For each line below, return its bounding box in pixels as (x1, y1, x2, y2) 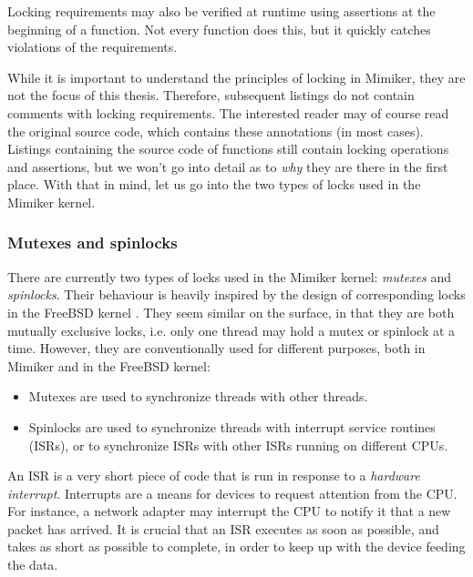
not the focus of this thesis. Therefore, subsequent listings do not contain (7, 86, 415, 105)
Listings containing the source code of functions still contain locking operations (7, 139, 449, 158)
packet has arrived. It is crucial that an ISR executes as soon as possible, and (7, 519, 439, 538)
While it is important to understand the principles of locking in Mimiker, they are (7, 67, 466, 86)
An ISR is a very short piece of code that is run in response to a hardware (7, 466, 420, 485)
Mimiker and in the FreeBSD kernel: (7, 356, 211, 375)
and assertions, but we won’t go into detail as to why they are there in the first (7, 157, 448, 176)
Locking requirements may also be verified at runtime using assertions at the (7, 2, 436, 20)
